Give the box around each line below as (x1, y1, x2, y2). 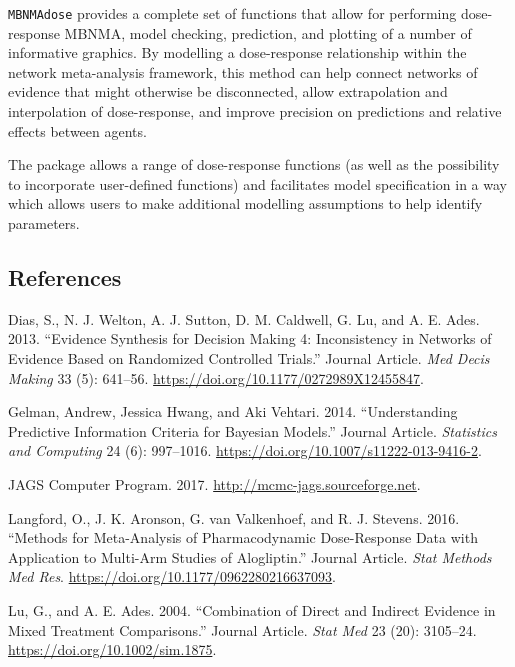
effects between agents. (8, 120, 147, 141)
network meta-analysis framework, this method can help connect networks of (8, 61, 478, 82)
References (8, 261, 122, 292)
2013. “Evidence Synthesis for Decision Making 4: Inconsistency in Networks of (8, 328, 492, 349)
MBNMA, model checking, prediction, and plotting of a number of (64, 22, 472, 43)
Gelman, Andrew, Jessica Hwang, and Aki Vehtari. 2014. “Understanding (8, 401, 458, 422)
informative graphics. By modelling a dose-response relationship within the (8, 42, 467, 63)
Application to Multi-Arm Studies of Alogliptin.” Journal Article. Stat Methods (8, 546, 492, 567)
